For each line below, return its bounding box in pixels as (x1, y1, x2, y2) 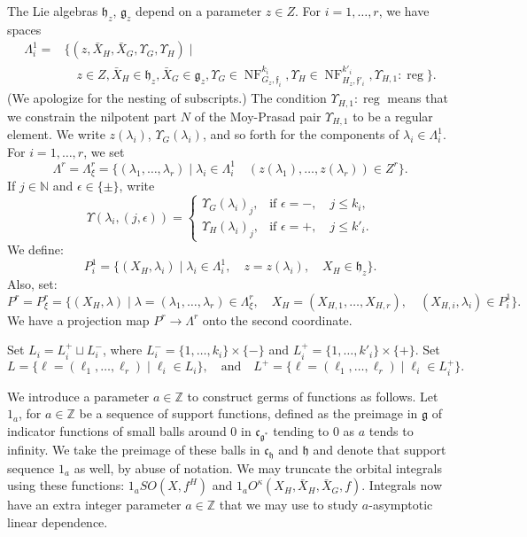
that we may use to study (219, 495, 359, 514)
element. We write (7, 125, 105, 144)
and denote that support (313, 440, 446, 459)
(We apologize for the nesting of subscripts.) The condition (7, 89, 327, 107)
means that (387, 89, 448, 107)
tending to (273, 422, 329, 440)
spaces (7, 19, 42, 38)
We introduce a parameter (7, 386, 150, 405)
